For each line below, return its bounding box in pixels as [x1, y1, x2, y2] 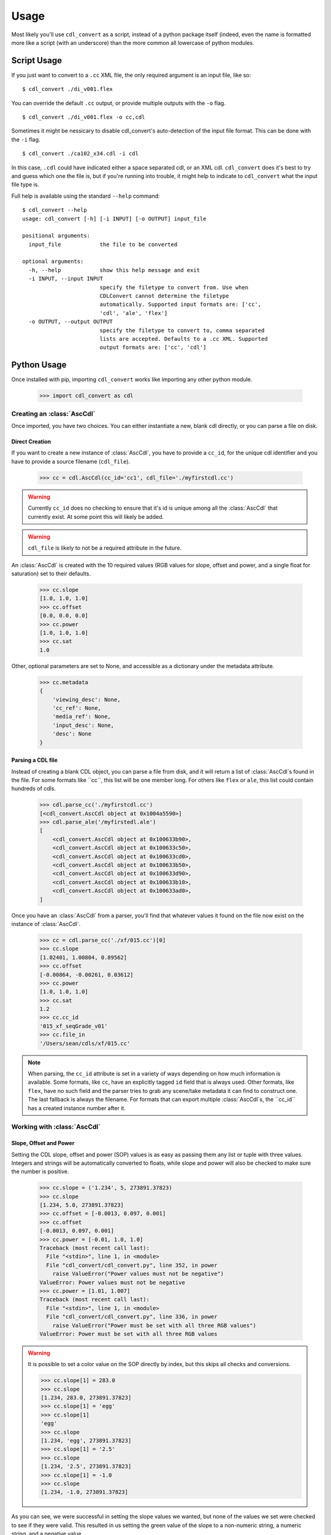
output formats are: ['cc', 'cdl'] [99, 344, 207, 351]
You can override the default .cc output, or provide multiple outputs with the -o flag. [11, 99, 226, 107]
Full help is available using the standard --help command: [11, 192, 161, 200]
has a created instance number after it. [28, 1104, 126, 1111]
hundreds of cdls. [11, 785, 56, 792]
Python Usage [11, 360, 67, 370]
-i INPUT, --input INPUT [28, 275, 104, 282]
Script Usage [11, 55, 63, 66]
